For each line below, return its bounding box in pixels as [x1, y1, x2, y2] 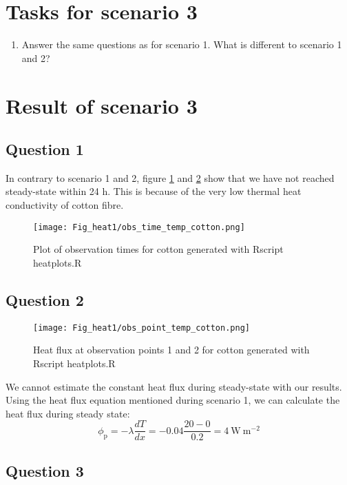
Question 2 [6, 289, 84, 310]
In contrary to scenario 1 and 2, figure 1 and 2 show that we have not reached [6, 170, 335, 185]
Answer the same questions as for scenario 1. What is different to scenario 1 [21, 37, 342, 52]
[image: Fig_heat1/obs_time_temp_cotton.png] [33, 222, 245, 232]
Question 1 [6, 138, 84, 160]
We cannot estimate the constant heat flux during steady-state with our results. [6, 379, 342, 393]
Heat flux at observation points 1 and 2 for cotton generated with [33, 342, 310, 357]
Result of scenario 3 [6, 91, 198, 119]
